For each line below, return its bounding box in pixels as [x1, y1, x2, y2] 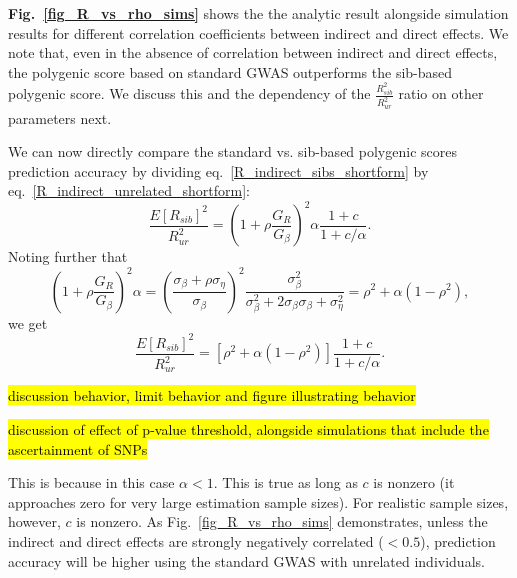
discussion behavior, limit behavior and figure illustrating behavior [8, 385, 416, 406]
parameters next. [8, 107, 112, 128]
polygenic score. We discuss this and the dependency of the [8, 83, 371, 104]
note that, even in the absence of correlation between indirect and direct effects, [8, 42, 498, 63]
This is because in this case [8, 472, 175, 493]
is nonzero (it [373, 472, 455, 493]
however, [8, 511, 61, 532]
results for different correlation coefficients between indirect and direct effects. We [8, 22, 509, 43]
